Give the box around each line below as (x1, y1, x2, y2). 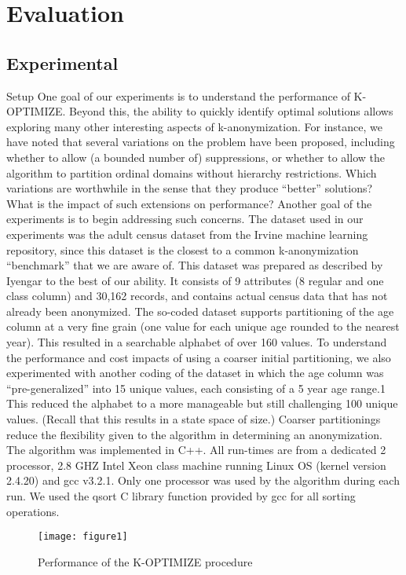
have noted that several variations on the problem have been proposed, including (6, 134, 395, 150)
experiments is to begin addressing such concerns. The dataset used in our (6, 211, 364, 227)
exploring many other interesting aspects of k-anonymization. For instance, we (6, 118, 382, 134)
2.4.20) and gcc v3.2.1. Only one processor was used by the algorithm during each (6, 472, 400, 489)
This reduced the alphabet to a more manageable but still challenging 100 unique (6, 395, 398, 412)
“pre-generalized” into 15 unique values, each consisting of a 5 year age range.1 (6, 379, 386, 396)
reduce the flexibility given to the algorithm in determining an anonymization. (6, 426, 382, 442)
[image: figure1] (38, 531, 128, 543)
